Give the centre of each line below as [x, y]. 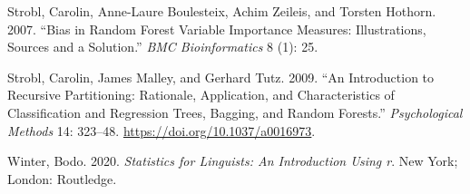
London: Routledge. [62, 178]
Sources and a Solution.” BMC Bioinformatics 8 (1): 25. [163, 47]
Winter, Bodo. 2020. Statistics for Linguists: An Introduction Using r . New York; [233, 161]
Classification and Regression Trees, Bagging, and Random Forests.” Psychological [235, 112]
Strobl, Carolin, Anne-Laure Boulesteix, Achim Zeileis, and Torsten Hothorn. [222, 11]
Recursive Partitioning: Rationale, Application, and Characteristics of [201, 95]
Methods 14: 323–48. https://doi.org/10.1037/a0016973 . [162, 130]
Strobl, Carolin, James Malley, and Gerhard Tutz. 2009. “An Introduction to [221, 77]
